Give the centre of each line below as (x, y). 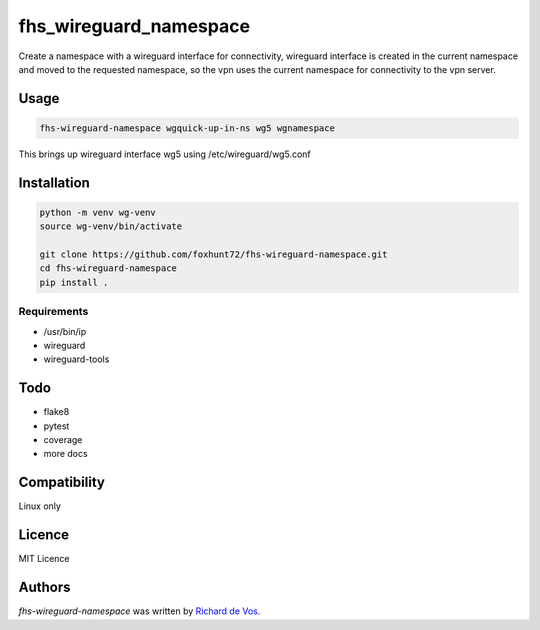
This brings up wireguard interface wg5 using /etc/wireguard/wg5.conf (164, 154)
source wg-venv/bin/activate (111, 226)
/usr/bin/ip (65, 331)
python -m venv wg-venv (98, 212)
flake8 (56, 412)
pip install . (74, 282)
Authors (44, 587)
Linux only (40, 506)
